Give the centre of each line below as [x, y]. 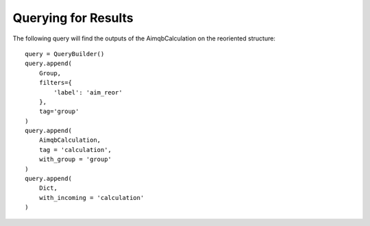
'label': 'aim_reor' [88, 92]
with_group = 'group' [75, 160]
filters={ [55, 83]
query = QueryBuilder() [65, 54]
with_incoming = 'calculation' [91, 198]
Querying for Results [73, 18]
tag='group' [59, 112]
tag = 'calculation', [75, 150]
